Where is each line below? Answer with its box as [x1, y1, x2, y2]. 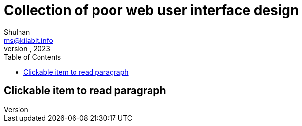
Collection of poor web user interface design [4, 2, 299, 19]
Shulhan [4, 27, 30, 36]
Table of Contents [4, 52, 61, 61]
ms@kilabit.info [4, 36, 53, 44]
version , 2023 [4, 44, 50, 53]
